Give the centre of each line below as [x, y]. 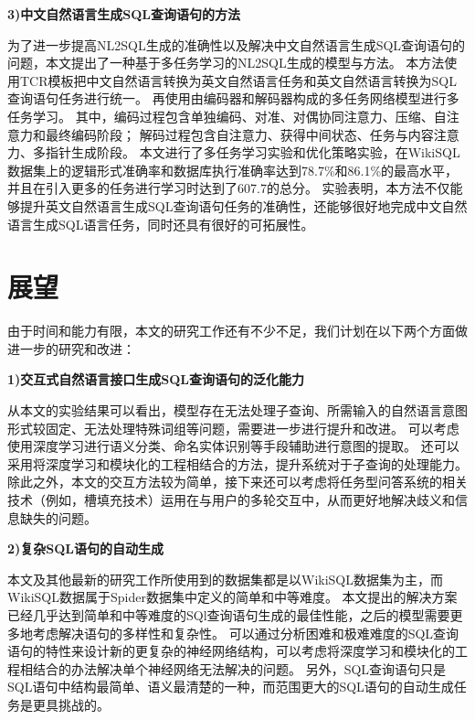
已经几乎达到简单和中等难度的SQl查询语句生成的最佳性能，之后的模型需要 [229, 614]
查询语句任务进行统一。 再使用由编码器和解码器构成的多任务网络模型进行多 [233, 98]
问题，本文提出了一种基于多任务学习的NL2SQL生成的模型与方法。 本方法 [226, 63]
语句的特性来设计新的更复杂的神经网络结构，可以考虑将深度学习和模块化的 [231, 651]
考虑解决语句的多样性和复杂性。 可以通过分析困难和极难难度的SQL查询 [246, 633]
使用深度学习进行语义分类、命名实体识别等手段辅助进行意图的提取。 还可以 [233, 446]
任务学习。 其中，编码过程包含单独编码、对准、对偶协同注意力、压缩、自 [227, 116]
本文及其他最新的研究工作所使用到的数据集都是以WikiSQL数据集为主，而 [225, 579]
